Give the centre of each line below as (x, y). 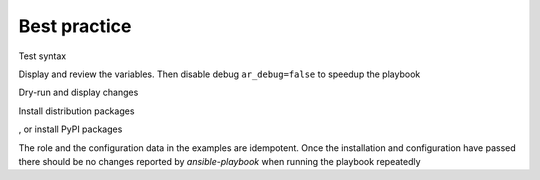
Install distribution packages (76, 111)
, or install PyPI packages (70, 129)
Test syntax (42, 56)
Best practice (75, 26)
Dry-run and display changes (78, 92)
